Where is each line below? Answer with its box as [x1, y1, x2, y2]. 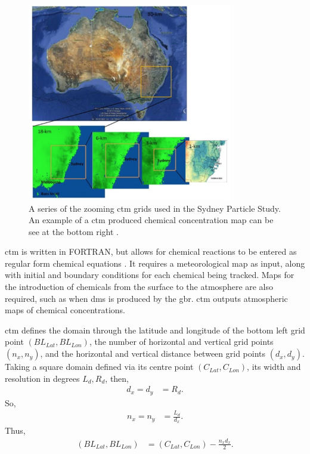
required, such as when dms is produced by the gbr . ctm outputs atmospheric [5, 292, 288, 304]
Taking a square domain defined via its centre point [5, 360, 194, 373]
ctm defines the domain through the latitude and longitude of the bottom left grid [5, 323, 305, 336]
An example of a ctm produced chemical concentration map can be [29, 214, 274, 226]
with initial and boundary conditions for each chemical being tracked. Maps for [5, 268, 294, 281]
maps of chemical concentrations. [5, 304, 126, 316]
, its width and [247, 360, 301, 373]
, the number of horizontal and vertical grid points [89, 335, 274, 348]
